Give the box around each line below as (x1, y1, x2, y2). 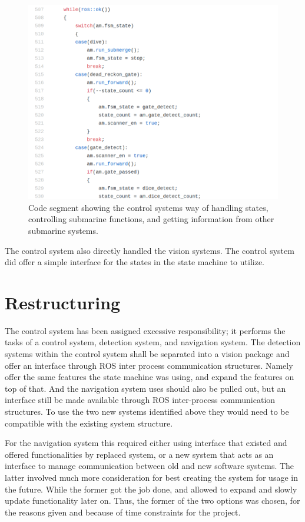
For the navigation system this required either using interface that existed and (5, 437, 287, 449)
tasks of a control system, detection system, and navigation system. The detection (5, 336, 301, 348)
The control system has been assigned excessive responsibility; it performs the (5, 324, 286, 336)
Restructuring (5, 290, 121, 314)
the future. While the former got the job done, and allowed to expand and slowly (5, 483, 297, 495)
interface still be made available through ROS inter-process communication (5, 394, 276, 406)
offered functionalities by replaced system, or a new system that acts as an (5, 448, 274, 460)
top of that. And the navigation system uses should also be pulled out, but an (5, 382, 286, 394)
